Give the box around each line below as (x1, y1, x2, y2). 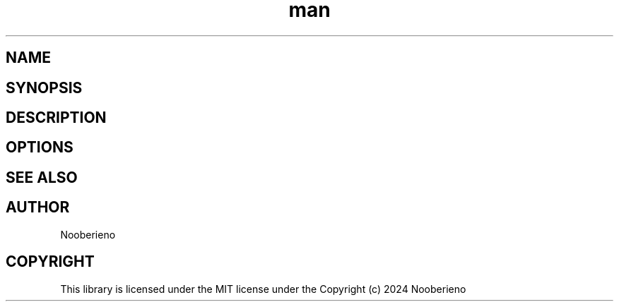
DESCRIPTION (6, 109, 107, 127)
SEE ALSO (6, 168, 78, 186)
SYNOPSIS (6, 78, 83, 97)
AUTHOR (6, 198, 70, 217)
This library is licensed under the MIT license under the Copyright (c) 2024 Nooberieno (60, 282, 466, 295)
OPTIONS (6, 138, 73, 157)
